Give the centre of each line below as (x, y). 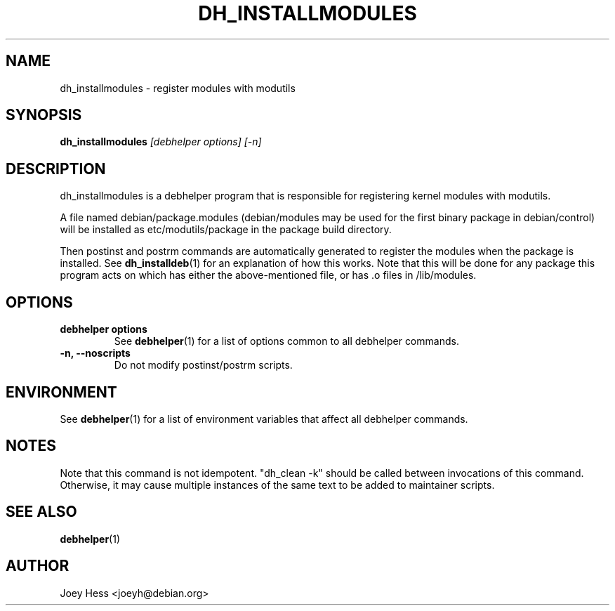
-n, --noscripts (95, 353)
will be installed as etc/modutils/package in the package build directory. (226, 230)
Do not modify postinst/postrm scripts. (203, 365)
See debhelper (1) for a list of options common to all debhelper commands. (286, 341)
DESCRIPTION (56, 169)
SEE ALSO (41, 512)
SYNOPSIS (44, 115)
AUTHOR (38, 566)
